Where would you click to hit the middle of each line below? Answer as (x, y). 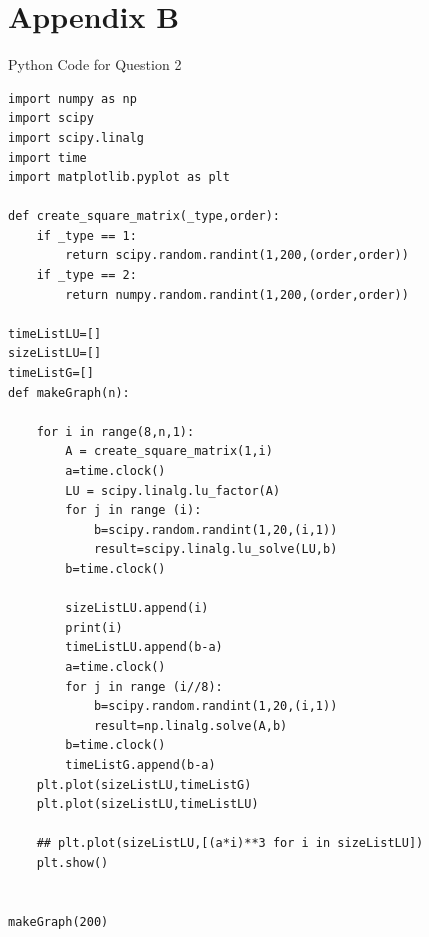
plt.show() (72, 862)
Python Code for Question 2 (95, 64)
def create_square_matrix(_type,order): (144, 216)
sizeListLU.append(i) (137, 608)
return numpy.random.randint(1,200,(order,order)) (237, 294)
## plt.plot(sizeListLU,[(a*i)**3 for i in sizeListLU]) (230, 843)
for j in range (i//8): (144, 686)
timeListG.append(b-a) (140, 764)
